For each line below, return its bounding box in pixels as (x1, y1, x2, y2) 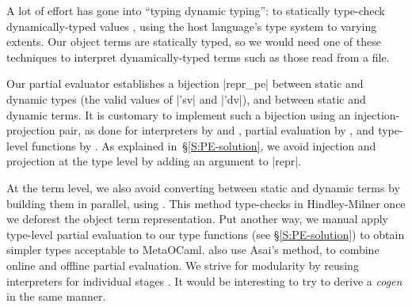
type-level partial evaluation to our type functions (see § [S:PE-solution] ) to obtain (6, 226, 405, 242)
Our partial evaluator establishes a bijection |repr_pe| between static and (6, 75, 364, 92)
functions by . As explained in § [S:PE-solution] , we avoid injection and (31, 137, 376, 153)
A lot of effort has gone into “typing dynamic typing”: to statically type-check (6, 2, 385, 18)
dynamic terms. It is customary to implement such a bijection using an (6, 106, 351, 123)
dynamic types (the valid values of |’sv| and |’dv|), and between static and (6, 90, 366, 107)
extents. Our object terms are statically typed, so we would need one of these (6, 33, 381, 50)
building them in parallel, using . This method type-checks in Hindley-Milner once (6, 195, 406, 211)
